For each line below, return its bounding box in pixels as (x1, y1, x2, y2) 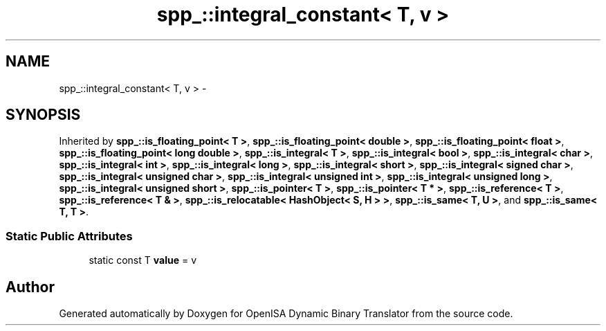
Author (6, 278, 55, 296)
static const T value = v (89, 254, 197, 267)
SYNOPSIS (6, 106, 81, 124)
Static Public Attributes (6, 229, 133, 243)
